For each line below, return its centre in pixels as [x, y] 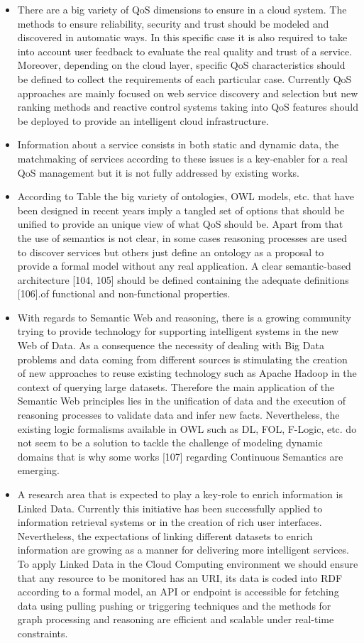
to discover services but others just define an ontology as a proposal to [171, 252]
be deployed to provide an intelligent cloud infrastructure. [143, 120]
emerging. [38, 470]
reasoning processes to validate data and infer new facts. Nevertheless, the [178, 415]
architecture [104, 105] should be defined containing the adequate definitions [183, 279]
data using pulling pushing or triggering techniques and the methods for [174, 605]
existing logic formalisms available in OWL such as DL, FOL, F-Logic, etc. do [187, 428]
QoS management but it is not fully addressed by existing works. [158, 172]
